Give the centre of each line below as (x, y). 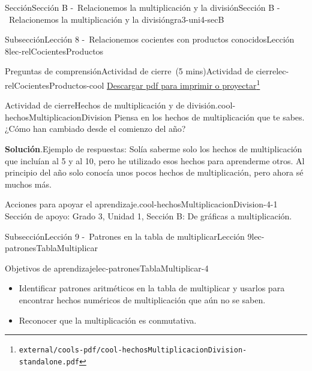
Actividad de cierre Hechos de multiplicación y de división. (111, 105)
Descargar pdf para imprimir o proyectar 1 (183, 84)
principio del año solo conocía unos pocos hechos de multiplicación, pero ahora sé (154, 172)
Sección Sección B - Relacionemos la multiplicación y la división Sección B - (142, 7)
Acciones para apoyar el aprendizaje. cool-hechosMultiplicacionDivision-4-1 (141, 204)
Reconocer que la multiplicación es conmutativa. (108, 320)
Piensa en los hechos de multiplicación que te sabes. (209, 117)
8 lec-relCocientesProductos (54, 51)
